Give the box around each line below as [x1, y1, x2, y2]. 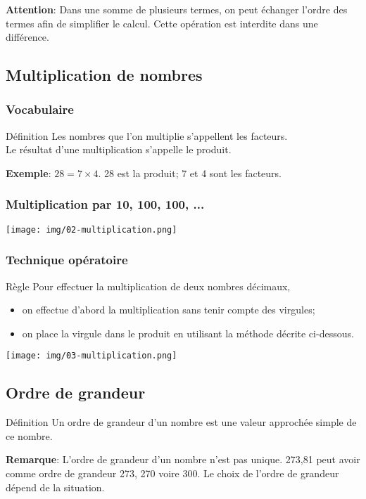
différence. [6, 30, 49, 44]
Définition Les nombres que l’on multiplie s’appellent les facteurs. [6, 128, 288, 143]
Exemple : [6, 165, 51, 180]
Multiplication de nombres [6, 64, 203, 86]
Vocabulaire [6, 101, 74, 118]
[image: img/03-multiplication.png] [6, 351, 177, 361]
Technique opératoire [6, 251, 128, 268]
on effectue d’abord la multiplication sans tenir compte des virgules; [22, 302, 315, 317]
